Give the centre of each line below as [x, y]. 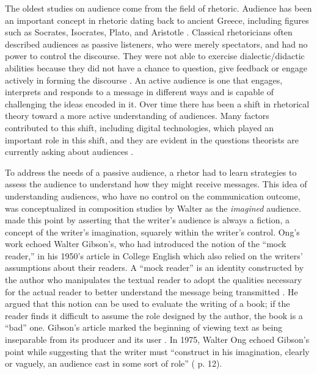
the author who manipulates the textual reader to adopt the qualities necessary [154, 280]
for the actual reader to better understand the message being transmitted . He [151, 291]
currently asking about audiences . [69, 152]
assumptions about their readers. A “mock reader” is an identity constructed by [155, 268]
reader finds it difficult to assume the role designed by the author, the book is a [154, 315]
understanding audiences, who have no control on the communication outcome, [153, 196]
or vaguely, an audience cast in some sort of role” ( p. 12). [114, 363]
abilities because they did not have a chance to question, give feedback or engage [156, 67]
